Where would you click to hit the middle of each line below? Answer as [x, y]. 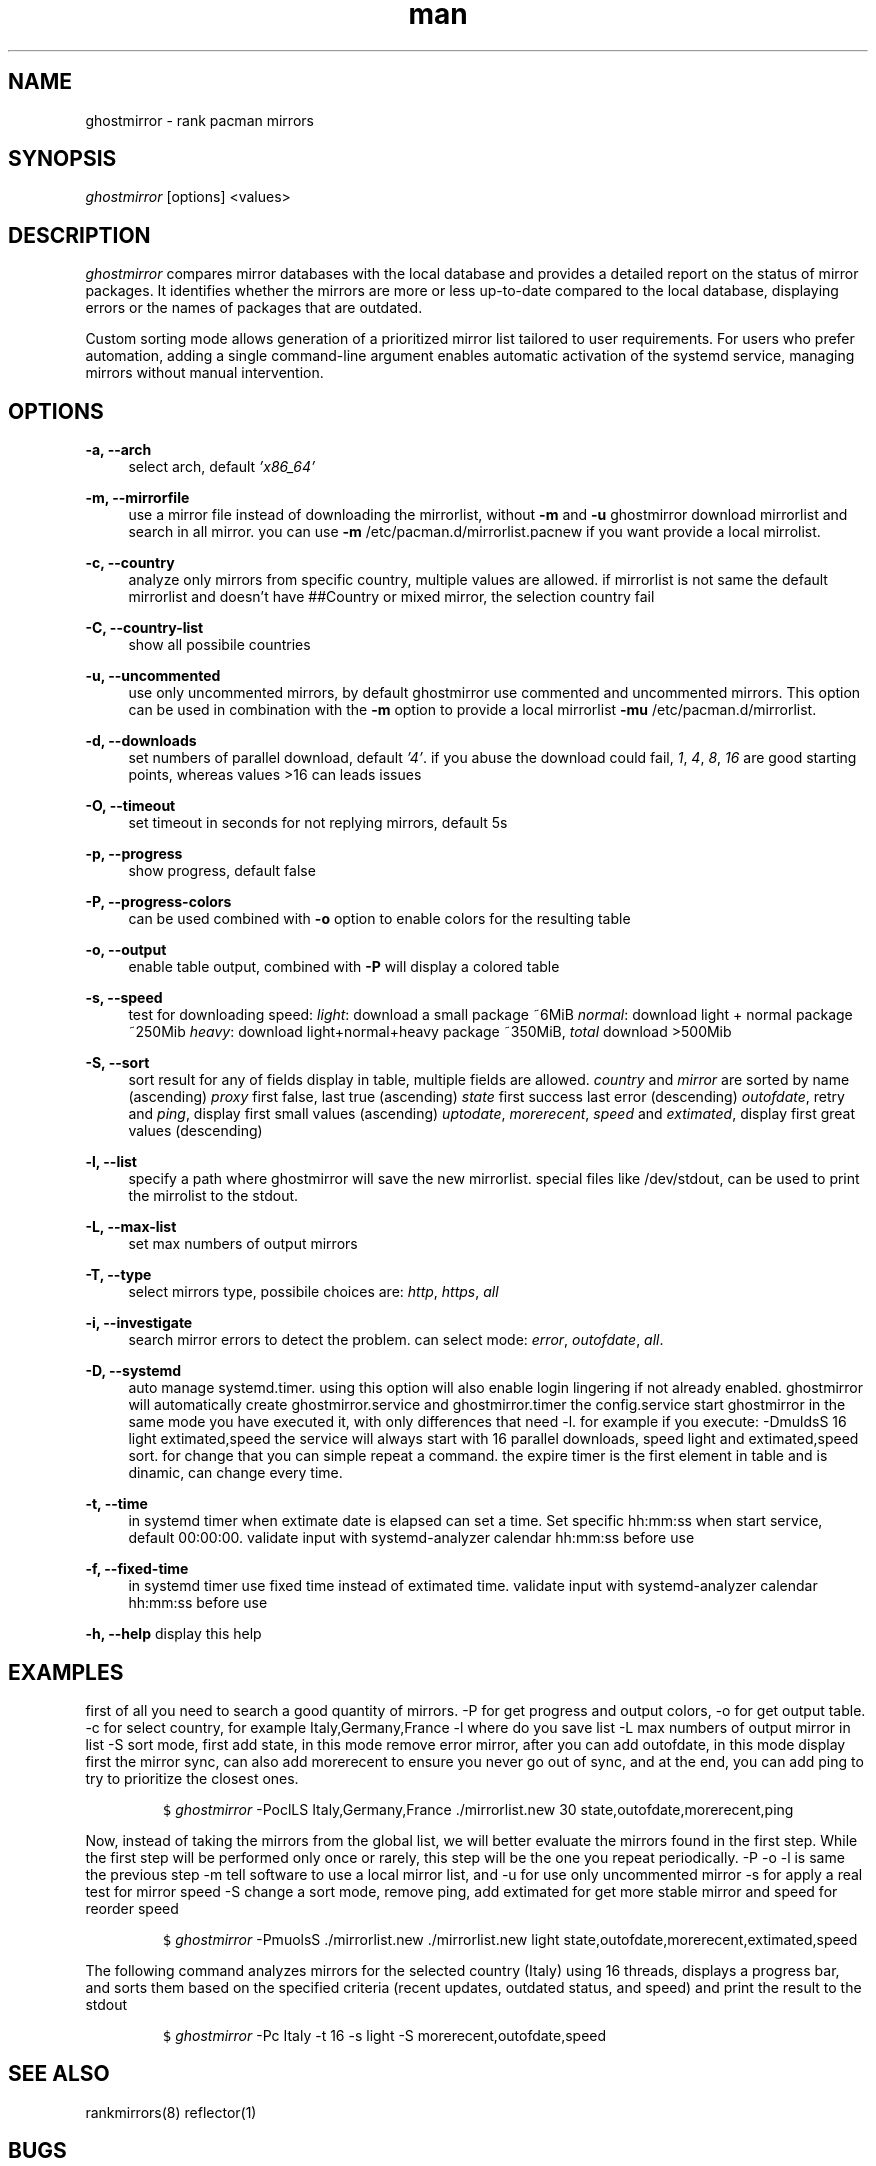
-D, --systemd [133, 1371]
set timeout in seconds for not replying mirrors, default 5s [318, 823]
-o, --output [126, 950]
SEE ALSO [59, 2074]
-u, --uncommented [153, 676]
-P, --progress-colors [158, 902]
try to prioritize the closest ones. [192, 1778]
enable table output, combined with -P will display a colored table [344, 967]
